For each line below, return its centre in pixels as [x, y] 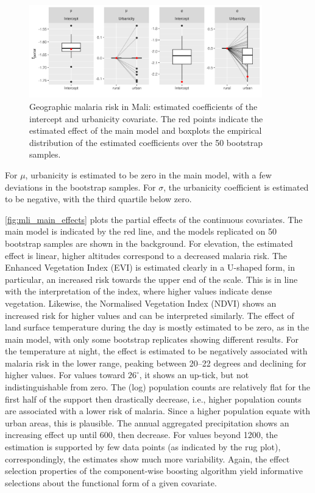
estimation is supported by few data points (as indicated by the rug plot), [143, 447]
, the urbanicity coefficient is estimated [236, 187]
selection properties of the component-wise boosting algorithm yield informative [154, 471]
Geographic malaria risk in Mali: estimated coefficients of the [143, 106]
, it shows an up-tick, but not [194, 375]
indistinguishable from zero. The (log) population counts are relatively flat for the [157, 387]
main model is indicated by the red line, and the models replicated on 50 [141, 231]
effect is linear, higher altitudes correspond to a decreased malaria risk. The [146, 255]
